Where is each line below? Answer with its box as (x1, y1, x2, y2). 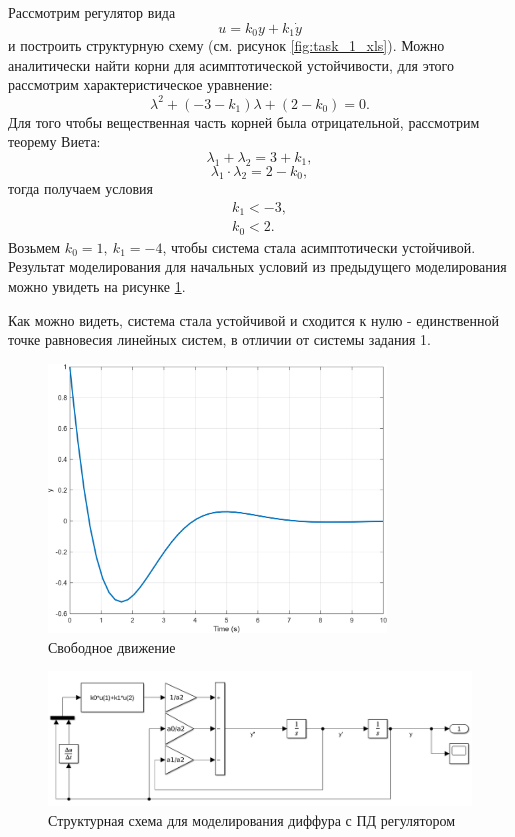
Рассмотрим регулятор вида (8, 2, 176, 22)
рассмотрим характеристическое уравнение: (8, 74, 273, 95)
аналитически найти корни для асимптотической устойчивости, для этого (8, 54, 454, 75)
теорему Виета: (8, 131, 101, 152)
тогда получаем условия (8, 178, 154, 199)
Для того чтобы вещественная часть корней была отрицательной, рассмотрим (8, 111, 480, 132)
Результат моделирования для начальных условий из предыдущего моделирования (8, 256, 507, 277)
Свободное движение (48, 636, 176, 657)
